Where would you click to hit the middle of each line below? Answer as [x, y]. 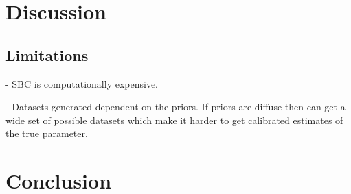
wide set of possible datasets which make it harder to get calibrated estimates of [174, 120]
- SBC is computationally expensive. [82, 83]
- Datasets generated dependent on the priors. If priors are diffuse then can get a [175, 107]
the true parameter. [47, 133]
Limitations [47, 54]
